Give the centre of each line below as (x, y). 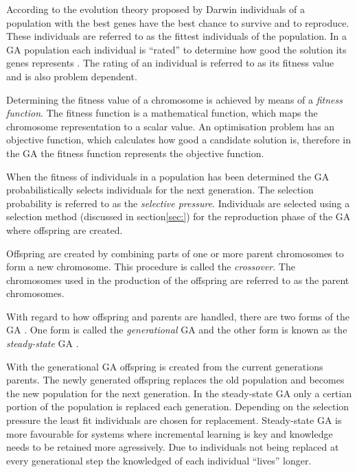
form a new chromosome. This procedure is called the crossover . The (151, 267)
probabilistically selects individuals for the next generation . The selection (160, 190)
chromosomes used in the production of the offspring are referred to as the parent (178, 280)
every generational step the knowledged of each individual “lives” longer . (159, 460)
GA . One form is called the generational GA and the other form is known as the (177, 330)
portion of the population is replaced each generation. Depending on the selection (178, 406)
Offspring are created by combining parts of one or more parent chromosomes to (175, 253)
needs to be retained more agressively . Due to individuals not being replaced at (173, 447)
